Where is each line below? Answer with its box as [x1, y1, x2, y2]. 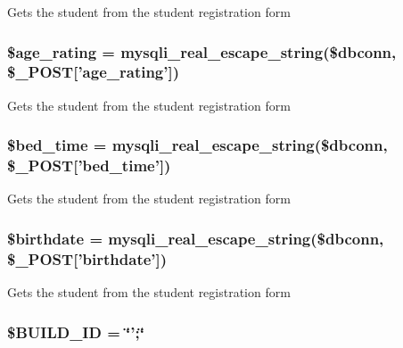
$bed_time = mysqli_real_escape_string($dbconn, [7, 134, 388, 156]
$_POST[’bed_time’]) [7, 154, 171, 177]
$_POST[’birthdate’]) [7, 247, 168, 269]
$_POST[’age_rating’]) [7, 61, 180, 83]
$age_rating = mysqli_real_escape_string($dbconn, [7, 40, 397, 62]
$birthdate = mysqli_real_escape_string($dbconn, [7, 227, 384, 249]
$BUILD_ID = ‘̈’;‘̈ [7, 320, 144, 343]
